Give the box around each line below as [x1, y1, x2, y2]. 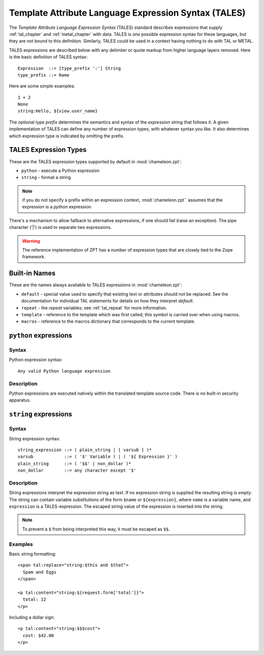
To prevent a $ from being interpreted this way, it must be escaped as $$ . [22, 526, 170, 532]
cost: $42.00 [22, 632, 54, 638]
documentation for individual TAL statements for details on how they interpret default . [21, 298, 194, 304]
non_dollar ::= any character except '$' [18, 468, 136, 473]
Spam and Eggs [22, 569, 57, 575]
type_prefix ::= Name [18, 72, 69, 78]
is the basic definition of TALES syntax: [9, 54, 88, 60]
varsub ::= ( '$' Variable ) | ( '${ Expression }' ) [18, 454, 178, 459]
